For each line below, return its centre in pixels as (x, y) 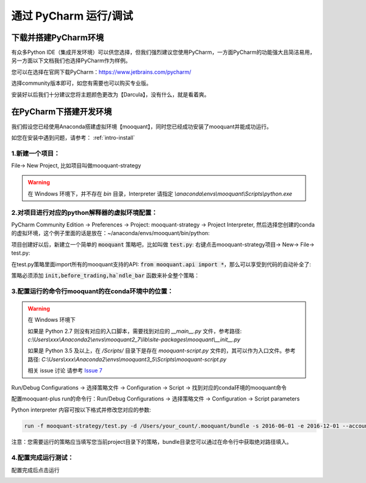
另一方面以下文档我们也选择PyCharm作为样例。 (71, 60)
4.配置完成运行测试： (43, 458)
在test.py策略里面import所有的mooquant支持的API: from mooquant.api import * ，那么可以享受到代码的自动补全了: (161, 264)
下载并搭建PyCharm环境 (57, 38)
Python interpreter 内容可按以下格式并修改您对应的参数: (81, 410)
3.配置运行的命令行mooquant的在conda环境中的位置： (92, 291)
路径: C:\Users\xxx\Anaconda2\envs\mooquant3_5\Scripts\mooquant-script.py (127, 359)
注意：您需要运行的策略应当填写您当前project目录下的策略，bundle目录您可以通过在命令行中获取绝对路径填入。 (152, 442)
